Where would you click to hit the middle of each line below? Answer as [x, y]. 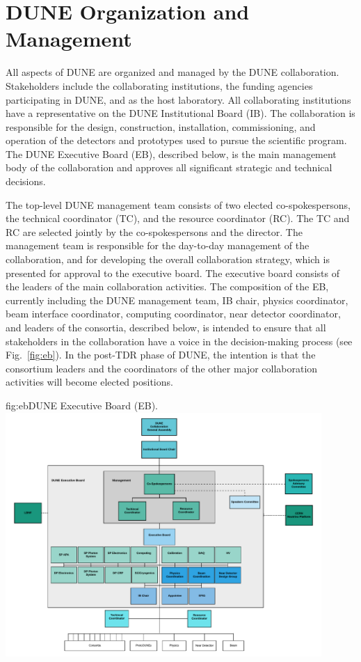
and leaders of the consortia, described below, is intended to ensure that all [166, 327]
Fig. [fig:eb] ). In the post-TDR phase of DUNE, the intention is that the [161, 355]
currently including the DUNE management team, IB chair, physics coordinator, [177, 300]
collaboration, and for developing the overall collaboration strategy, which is [168, 259]
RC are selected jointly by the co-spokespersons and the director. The [154, 231]
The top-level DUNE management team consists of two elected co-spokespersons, [178, 204]
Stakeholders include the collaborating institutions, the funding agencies [159, 85]
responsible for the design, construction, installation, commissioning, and [161, 126]
